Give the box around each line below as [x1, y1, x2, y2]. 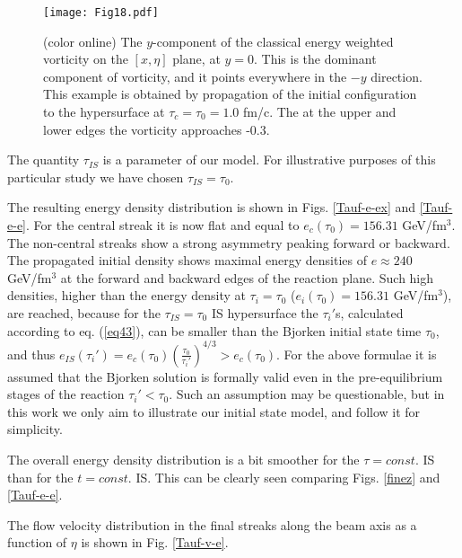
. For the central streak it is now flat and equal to [26, 216, 300, 234]
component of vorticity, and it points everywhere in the [43, 66, 347, 85]
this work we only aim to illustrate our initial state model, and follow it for [7, 402, 421, 421]
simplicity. [7, 420, 63, 438]
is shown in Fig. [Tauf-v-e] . [81, 533, 229, 552]
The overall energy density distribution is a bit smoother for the [7, 450, 360, 469]
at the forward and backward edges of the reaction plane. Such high [60, 268, 434, 287]
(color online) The [43, 31, 143, 50]
